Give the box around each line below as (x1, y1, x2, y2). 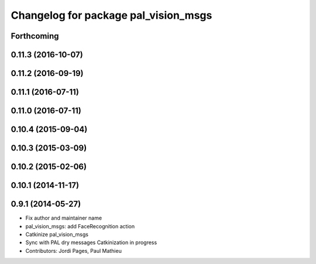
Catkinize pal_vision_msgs (25, 231, 89, 238)
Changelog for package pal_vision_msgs (11, 9, 212, 22)
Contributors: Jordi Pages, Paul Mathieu (25, 247, 122, 254)
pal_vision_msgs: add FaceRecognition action (25, 222, 135, 229)
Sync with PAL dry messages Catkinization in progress (25, 239, 157, 246)
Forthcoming (11, 31, 59, 41)
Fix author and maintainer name (25, 214, 102, 222)
